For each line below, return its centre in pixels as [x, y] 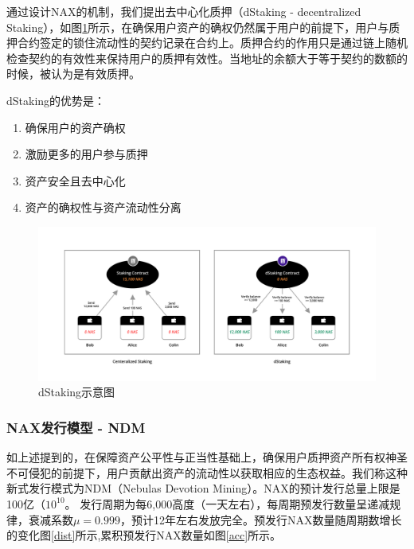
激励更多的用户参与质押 [86, 154]
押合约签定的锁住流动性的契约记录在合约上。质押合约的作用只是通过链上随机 [207, 43]
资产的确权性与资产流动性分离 [103, 207]
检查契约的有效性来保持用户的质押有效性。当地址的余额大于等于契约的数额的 [207, 58]
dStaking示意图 [77, 392]
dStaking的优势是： [56, 100]
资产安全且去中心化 [75, 180]
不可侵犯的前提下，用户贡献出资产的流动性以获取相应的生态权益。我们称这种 [207, 472]
